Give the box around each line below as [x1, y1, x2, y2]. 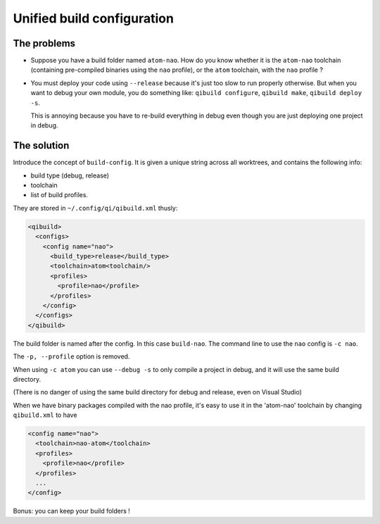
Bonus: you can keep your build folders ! [13, 507, 130, 516]
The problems [13, 37, 76, 49]
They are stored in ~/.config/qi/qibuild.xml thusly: [13, 204, 178, 212]
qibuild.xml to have [13, 411, 77, 419]
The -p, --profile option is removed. [13, 352, 130, 361]
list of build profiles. [30, 191, 88, 199]
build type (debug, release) [30, 171, 109, 180]
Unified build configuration [13, 11, 174, 26]
